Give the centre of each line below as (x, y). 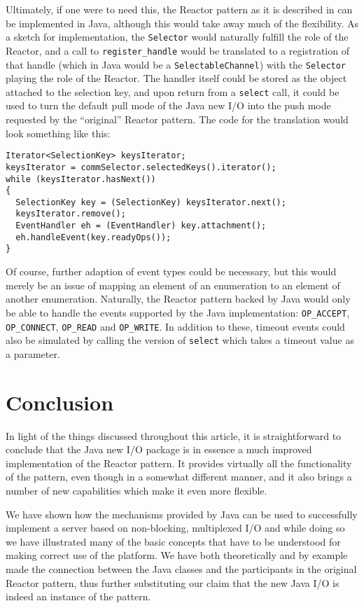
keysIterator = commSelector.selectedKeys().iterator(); (141, 167)
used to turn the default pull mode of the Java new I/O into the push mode (168, 105)
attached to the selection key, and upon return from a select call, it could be (173, 91)
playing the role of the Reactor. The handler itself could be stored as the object (176, 78)
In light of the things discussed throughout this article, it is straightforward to (174, 435)
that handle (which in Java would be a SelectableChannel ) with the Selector (176, 64)
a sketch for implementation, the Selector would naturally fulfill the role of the (177, 37)
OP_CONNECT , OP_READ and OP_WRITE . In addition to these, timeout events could (175, 326)
